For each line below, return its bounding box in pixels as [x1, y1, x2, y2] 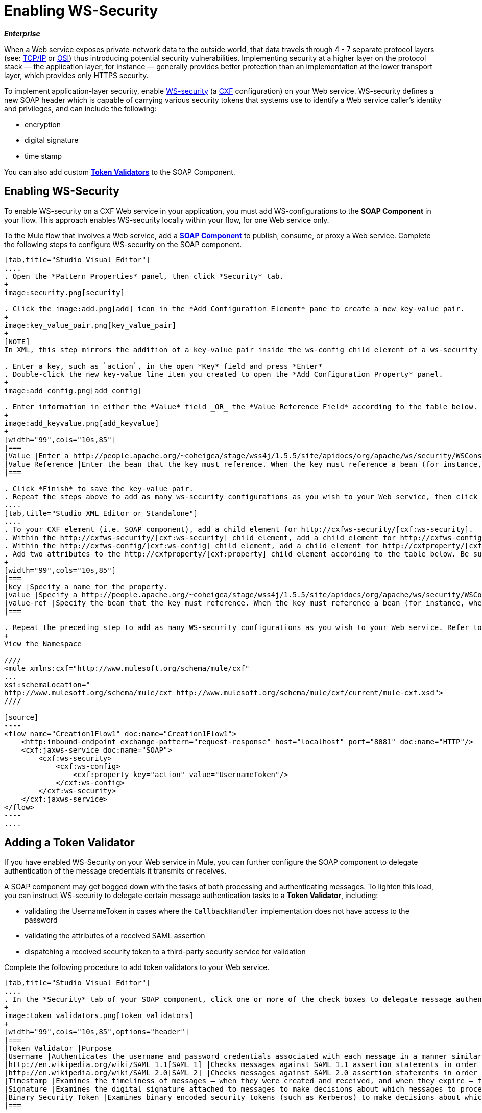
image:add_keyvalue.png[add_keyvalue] [4, 419, 159, 427]
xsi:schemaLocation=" [4, 680, 90, 689]
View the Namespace [4, 639, 82, 648]
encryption [25, 119, 61, 129]
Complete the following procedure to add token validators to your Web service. [4, 963, 270, 972]
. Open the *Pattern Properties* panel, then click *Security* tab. [4, 272, 284, 280]
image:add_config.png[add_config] [4, 386, 142, 395]
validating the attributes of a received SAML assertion [25, 931, 205, 940]
